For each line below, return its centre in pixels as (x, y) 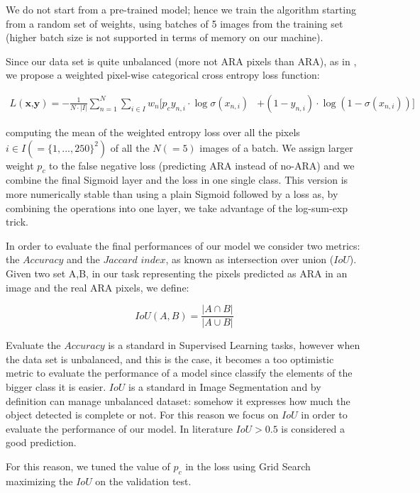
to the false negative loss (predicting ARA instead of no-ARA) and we (202, 165)
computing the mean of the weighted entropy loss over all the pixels (153, 132)
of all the (130, 147)
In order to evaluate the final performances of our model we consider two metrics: (183, 245)
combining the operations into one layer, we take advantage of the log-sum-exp (177, 207)
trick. (17, 222)
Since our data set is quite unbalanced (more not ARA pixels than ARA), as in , (181, 61)
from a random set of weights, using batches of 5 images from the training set (175, 23)
